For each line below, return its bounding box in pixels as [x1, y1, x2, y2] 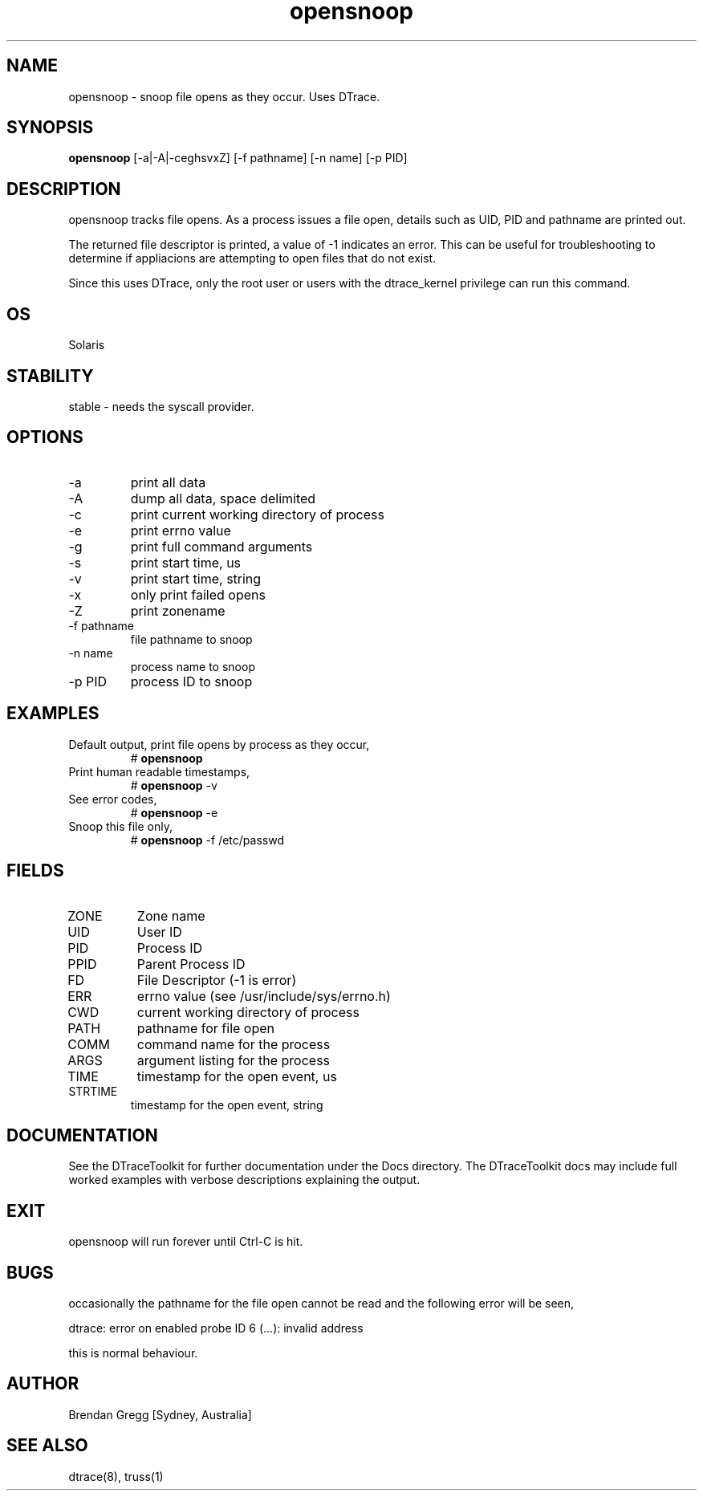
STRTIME [68, 1084, 118, 1098]
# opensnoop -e [130, 805, 218, 820]
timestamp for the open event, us [136, 1068, 337, 1084]
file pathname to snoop [130, 632, 253, 646]
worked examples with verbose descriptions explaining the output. [68, 1173, 421, 1187]
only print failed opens [130, 586, 266, 603]
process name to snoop [130, 659, 255, 673]
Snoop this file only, [68, 819, 173, 833]
